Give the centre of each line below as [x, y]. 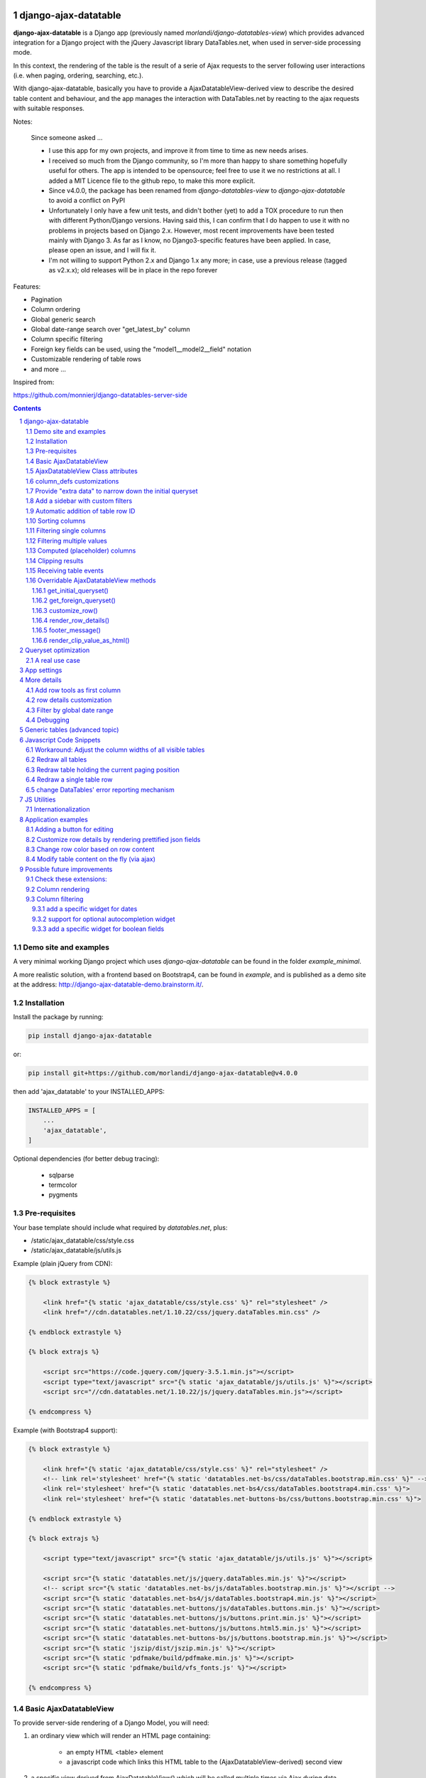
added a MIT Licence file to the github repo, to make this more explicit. [152, 181]
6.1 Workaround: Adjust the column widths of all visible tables [115, 750]
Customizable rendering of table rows [86, 359]
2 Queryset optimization [55, 650]
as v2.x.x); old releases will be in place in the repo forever [133, 270]
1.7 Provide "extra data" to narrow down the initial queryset [112, 491]
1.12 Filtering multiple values [67, 541]
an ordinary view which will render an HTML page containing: [121, 1736]
